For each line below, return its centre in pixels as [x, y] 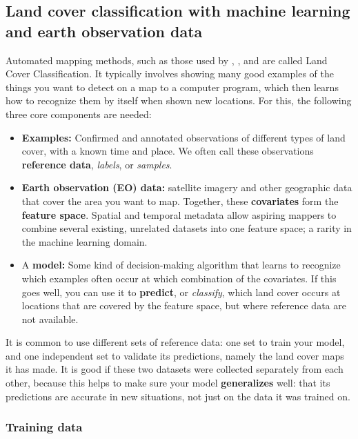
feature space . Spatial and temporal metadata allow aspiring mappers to [179, 214]
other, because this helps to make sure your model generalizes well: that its [168, 383]
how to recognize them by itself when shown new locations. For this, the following [179, 100]
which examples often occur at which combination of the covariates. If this [179, 278]
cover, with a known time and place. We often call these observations [168, 151]
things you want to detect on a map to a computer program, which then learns [172, 87]
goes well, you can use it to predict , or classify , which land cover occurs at [181, 292]
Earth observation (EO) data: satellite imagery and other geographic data [187, 187]
